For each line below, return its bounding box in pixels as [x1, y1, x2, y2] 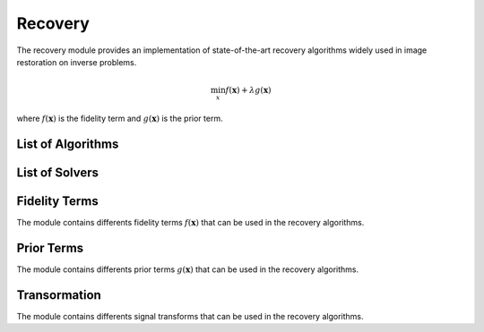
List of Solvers [16, 166, 99, 181]
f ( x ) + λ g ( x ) [225, 85, 272, 96]
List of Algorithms [16, 137, 119, 151]
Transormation [16, 287, 102, 302]
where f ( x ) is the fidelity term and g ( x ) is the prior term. [16, 113, 223, 124]
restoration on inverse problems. [16, 56, 137, 67]
